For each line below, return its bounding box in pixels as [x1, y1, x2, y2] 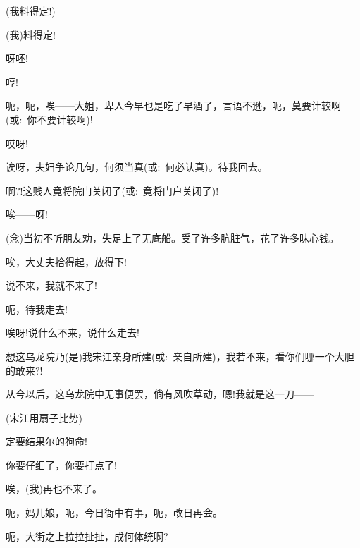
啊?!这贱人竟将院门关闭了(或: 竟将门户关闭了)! [6, 183, 219, 197]
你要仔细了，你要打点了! [6, 457, 117, 472]
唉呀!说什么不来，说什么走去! [6, 325, 139, 340]
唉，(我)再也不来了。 [6, 481, 102, 496]
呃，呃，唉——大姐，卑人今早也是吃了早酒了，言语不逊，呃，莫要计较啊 [6, 98, 341, 113]
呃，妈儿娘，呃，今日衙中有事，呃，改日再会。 [6, 505, 223, 520]
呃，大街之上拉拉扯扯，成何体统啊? [6, 528, 168, 543]
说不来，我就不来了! [6, 278, 97, 293]
